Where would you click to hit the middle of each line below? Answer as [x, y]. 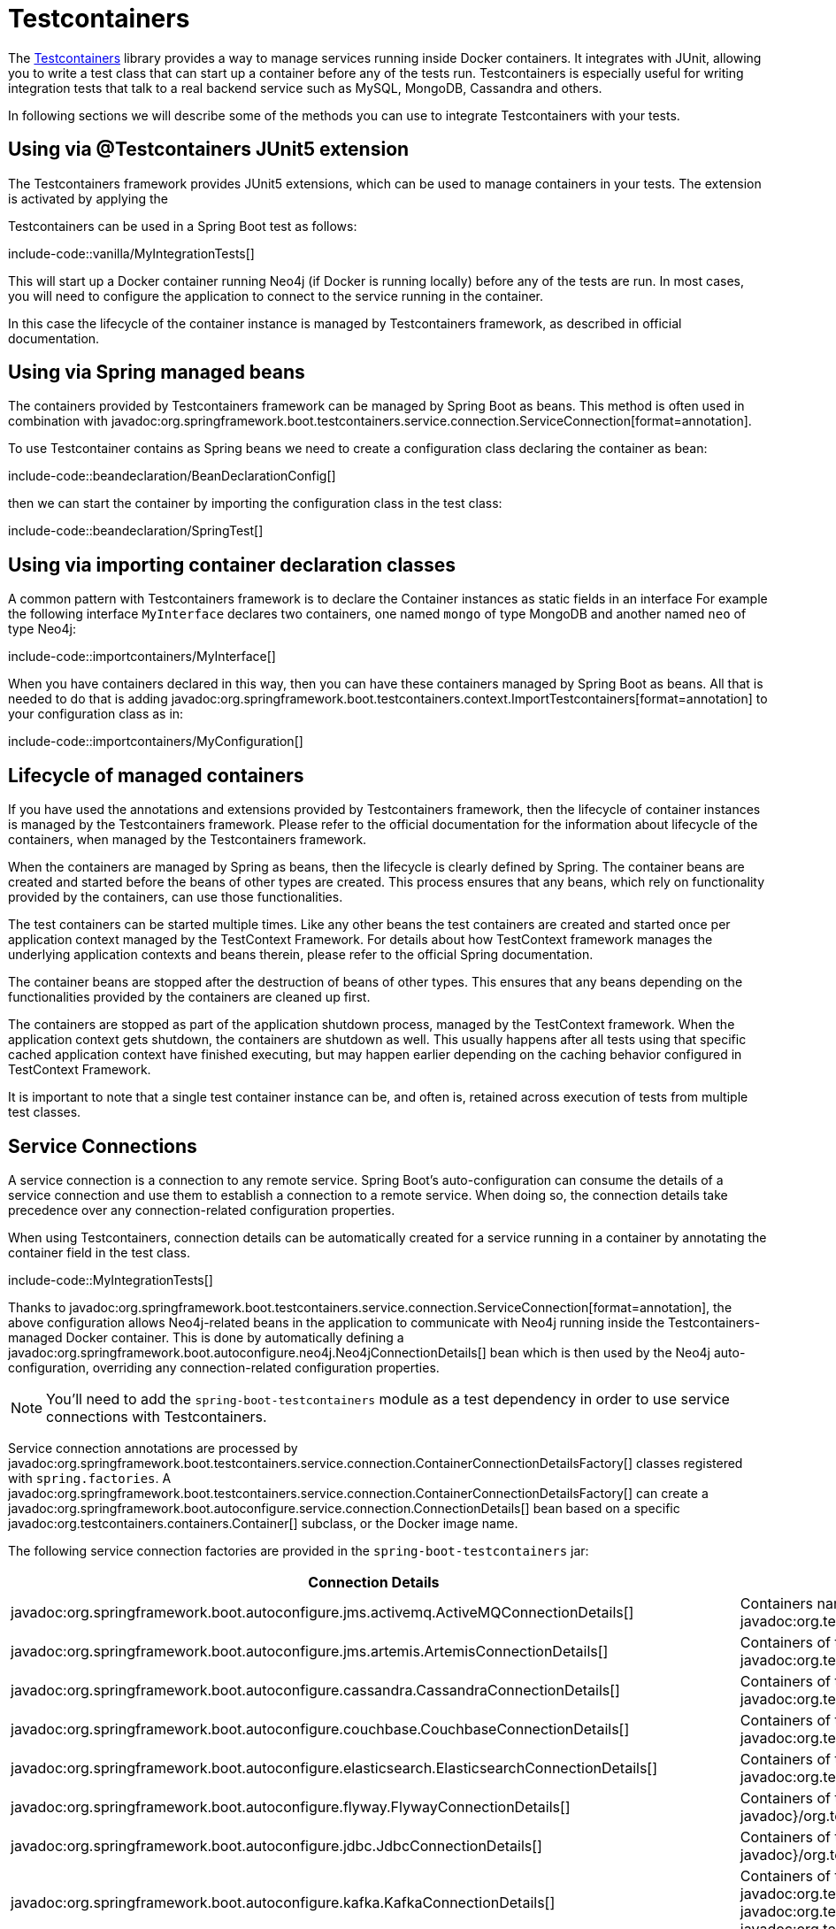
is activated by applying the [88, 198]
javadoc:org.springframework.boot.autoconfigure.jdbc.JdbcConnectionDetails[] [276, 1845]
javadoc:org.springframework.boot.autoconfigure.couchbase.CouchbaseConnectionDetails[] [320, 1729]
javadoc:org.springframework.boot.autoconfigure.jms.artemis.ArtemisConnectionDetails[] [310, 1651]
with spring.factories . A [90, 1478]
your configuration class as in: [96, 714]
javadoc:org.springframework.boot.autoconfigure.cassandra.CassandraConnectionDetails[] [315, 1690]
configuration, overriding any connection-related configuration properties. [224, 1367]
